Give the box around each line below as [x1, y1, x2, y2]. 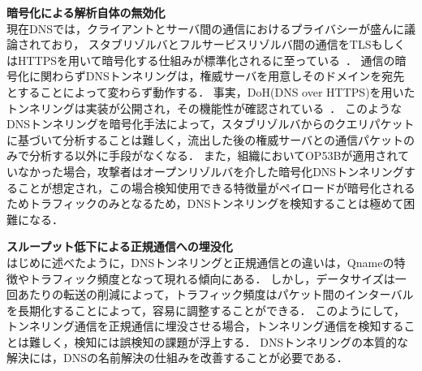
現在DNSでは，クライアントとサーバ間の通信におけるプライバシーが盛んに [6, 19, 404, 37]
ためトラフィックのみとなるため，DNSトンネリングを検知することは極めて [6, 195, 404, 212]
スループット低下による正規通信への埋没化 [6, 238, 233, 255]
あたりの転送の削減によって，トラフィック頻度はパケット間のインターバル [17, 286, 414, 303]
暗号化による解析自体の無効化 [6, 4, 166, 20]
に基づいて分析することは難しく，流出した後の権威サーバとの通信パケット [6, 131, 403, 148]
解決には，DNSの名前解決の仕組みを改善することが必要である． [6, 349, 348, 366]
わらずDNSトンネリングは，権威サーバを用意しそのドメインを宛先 [51, 67, 405, 84]
